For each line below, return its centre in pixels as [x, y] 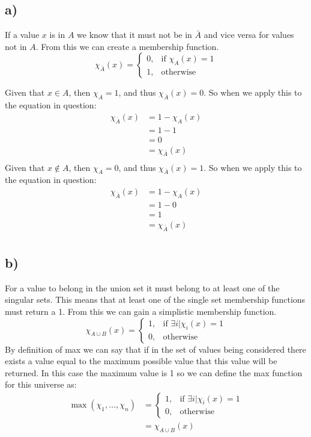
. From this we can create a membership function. [127, 46]
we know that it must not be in [134, 35]
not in [16, 46]
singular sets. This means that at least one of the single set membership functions [155, 299]
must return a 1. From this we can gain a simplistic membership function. [141, 311]
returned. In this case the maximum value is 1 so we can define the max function [154, 372]
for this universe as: [41, 384]
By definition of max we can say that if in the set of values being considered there [155, 349]
